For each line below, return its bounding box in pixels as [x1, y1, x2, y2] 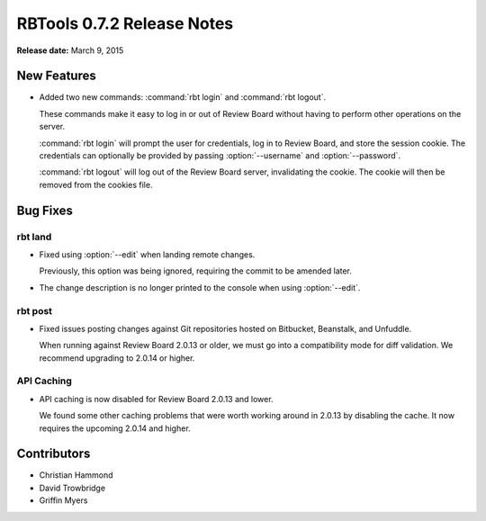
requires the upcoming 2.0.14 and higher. [39, 423, 191, 434]
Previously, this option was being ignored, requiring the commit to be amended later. [39, 265, 353, 276]
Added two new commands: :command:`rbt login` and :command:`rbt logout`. [39, 92, 327, 103]
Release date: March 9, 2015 [16, 45, 124, 56]
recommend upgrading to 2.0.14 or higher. [39, 352, 195, 364]
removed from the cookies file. [39, 179, 153, 190]
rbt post [16, 304, 53, 317]
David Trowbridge [39, 482, 106, 493]
